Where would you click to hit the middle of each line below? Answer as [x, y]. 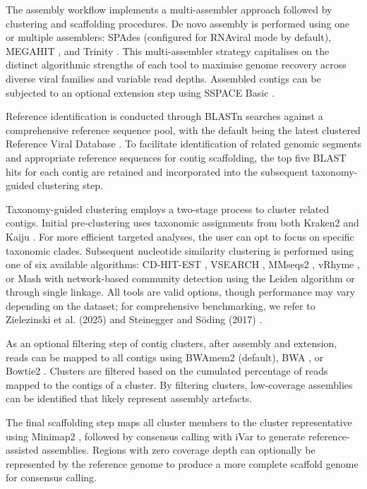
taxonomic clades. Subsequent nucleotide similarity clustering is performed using [180, 250]
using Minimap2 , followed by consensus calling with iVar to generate [156, 436]
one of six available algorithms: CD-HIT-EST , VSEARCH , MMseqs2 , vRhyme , [183, 264]
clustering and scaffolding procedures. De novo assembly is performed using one [178, 23]
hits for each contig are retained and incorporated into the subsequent [157, 171]
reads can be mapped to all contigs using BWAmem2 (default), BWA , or [165, 357]
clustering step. [70, 185]
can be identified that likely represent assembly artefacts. [129, 398]
